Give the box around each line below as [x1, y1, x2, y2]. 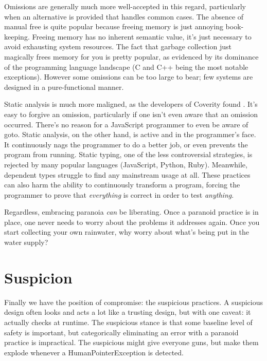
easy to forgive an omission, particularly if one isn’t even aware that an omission [4, 108, 258, 119]
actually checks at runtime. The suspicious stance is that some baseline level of [4, 316, 253, 327]
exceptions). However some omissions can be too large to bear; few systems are [4, 71, 253, 82]
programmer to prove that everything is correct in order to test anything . [4, 189, 234, 200]
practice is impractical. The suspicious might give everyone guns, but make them [4, 337, 259, 348]
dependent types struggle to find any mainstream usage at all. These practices [4, 169, 251, 180]
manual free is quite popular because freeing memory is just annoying [4, 21, 223, 32]
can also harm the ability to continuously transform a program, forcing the [4, 179, 240, 190]
